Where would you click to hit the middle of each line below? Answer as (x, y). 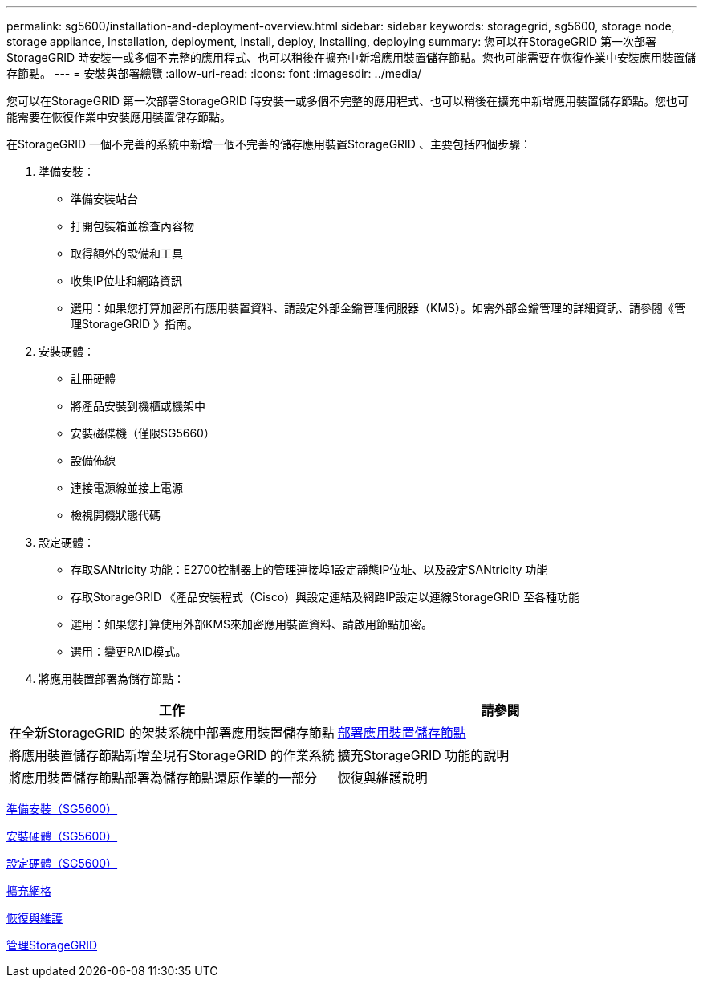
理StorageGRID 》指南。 (134, 324)
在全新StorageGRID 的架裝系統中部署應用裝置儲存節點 (172, 733)
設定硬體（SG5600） (62, 863)
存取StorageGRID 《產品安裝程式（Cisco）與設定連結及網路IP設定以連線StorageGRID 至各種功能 (325, 597)
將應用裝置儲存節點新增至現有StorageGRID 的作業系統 (172, 755)
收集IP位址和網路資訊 (126, 281)
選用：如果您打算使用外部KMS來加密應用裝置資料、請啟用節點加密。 (252, 624)
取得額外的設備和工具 (127, 253)
